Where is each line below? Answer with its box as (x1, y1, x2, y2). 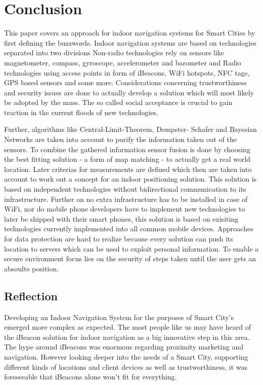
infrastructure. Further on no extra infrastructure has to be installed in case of (4, 193, 248, 204)
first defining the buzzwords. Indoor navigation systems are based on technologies (4, 37, 256, 48)
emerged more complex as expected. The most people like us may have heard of (4, 322, 251, 332)
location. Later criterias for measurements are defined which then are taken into (4, 163, 252, 174)
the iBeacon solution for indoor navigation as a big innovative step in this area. (4, 331, 250, 342)
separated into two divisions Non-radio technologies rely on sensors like (4, 47, 225, 58)
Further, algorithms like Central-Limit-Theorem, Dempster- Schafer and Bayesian (4, 124, 257, 134)
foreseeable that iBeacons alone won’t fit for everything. (4, 371, 177, 382)
